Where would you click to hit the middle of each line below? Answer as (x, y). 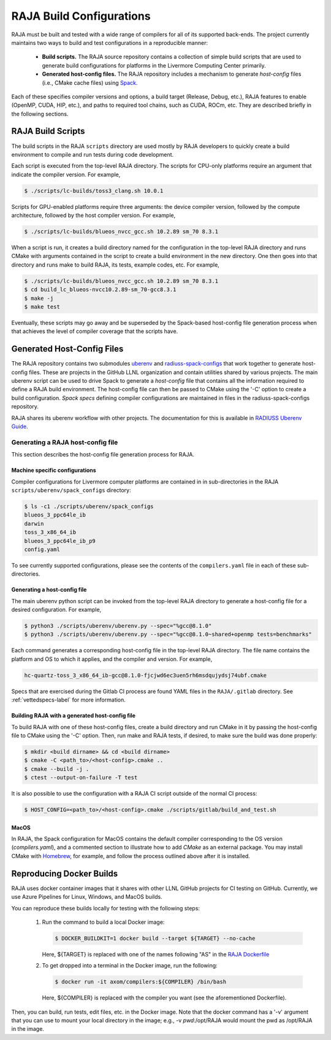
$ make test (42, 307)
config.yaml (42, 549)
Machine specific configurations (54, 471)
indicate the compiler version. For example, (66, 174)
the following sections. (40, 114)
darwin (34, 523)
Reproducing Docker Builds (65, 873)
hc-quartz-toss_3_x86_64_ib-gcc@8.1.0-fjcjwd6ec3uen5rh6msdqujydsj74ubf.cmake (145, 675)
